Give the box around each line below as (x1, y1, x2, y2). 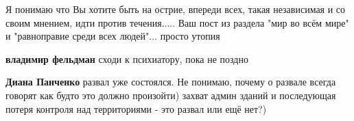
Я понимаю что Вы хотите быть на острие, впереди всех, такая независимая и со (5, 2, 346, 16)
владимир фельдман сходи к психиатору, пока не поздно (5, 51, 248, 66)
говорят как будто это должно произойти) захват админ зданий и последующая (5, 88, 336, 102)
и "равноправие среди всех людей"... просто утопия (5, 29, 220, 43)
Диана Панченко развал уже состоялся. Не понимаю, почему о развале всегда (5, 75, 336, 89)
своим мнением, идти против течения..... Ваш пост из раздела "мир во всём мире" (5, 15, 349, 29)
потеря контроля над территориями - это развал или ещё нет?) (5, 101, 267, 116)
